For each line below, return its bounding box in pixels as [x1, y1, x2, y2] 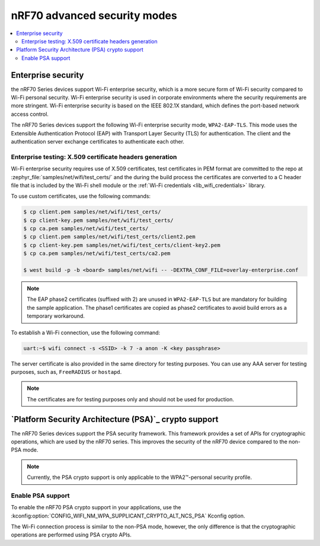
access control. [11, 110, 49, 118]
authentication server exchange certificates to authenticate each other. [11, 138, 185, 145]
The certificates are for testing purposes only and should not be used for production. [27, 395, 234, 403]
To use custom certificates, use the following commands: [11, 193, 151, 200]
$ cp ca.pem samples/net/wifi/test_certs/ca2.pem [23, 250, 171, 257]
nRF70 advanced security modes [11, 9, 177, 22]
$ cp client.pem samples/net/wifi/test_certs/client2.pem [23, 233, 196, 240]
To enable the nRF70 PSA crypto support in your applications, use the [11, 504, 181, 511]
